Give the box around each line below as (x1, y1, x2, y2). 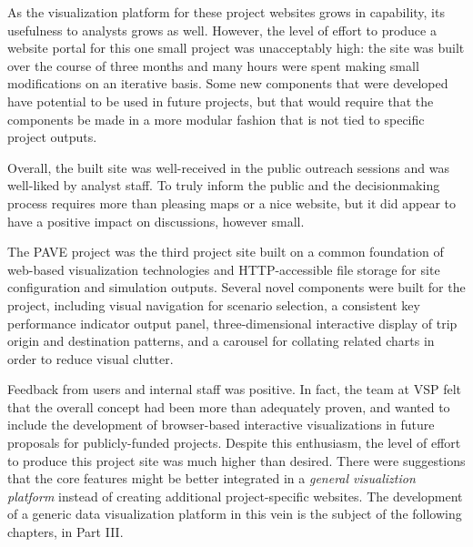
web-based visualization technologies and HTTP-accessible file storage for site (7, 259, 440, 279)
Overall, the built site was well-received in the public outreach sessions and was (7, 157, 449, 177)
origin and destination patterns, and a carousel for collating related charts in (7, 331, 435, 350)
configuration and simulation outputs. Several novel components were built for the (7, 278, 466, 297)
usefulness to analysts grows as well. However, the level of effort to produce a (7, 20, 437, 39)
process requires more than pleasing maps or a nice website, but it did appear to (7, 193, 457, 212)
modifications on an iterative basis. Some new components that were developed (7, 74, 448, 93)
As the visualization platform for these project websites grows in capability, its (7, 3, 445, 21)
